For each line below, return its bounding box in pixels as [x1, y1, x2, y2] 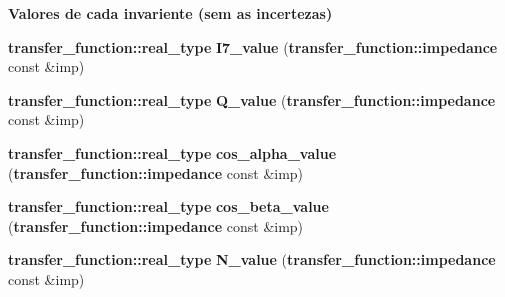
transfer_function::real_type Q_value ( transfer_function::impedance [8, 89, 496, 110]
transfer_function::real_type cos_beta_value [8, 196, 329, 217]
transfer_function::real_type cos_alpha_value [8, 142, 337, 163]
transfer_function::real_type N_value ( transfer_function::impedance [8, 249, 496, 270]
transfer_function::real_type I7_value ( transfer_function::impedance [8, 36, 498, 57]
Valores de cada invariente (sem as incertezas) [8, 3, 333, 23]
